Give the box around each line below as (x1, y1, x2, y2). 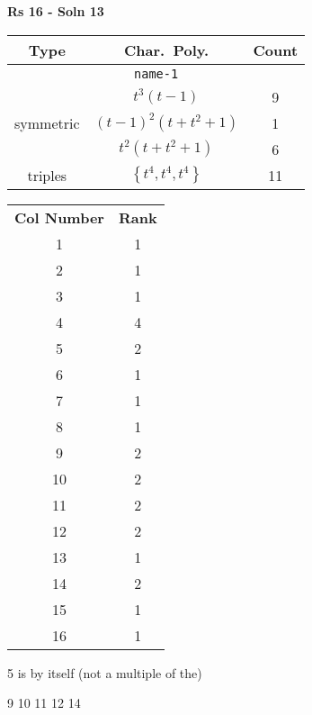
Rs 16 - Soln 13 (7, 2, 104, 20)
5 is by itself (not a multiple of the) (7, 663, 202, 682)
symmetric (14, 112, 80, 133)
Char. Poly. (124, 39, 209, 60)
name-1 (134, 66, 179, 81)
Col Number (14, 206, 104, 228)
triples (27, 164, 67, 186)
